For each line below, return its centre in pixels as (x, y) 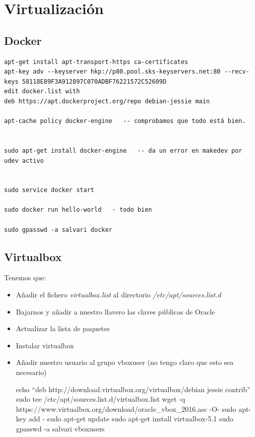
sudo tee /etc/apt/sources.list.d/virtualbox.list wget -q (101, 399)
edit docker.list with (42, 91)
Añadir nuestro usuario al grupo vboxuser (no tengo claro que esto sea (125, 362)
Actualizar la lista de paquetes (63, 328)
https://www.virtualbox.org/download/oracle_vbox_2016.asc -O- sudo (126, 409)
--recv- (237, 72)
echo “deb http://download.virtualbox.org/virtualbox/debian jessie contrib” (133, 389)
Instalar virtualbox (45, 345)
